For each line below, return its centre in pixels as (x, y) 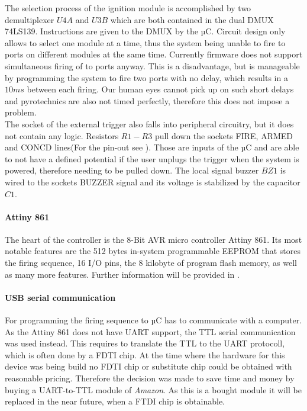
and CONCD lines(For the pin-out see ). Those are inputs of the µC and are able (152, 147)
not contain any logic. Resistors (62, 135)
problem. (21, 112)
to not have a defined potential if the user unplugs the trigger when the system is (152, 158)
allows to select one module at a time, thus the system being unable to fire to (145, 42)
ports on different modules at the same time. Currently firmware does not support (154, 54)
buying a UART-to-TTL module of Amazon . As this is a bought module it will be (153, 389)
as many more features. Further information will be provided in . (122, 274)
